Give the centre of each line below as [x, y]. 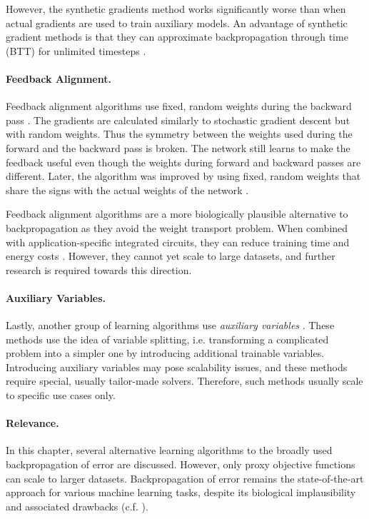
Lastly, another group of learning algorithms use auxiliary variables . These [170, 325]
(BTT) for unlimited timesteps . [76, 50]
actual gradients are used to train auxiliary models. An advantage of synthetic [177, 22]
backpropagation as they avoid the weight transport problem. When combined [177, 227]
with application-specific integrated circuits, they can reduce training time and [178, 242]
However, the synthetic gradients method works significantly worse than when [176, 9]
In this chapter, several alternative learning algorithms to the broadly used [169, 450]
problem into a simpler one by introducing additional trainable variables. [165, 353]
